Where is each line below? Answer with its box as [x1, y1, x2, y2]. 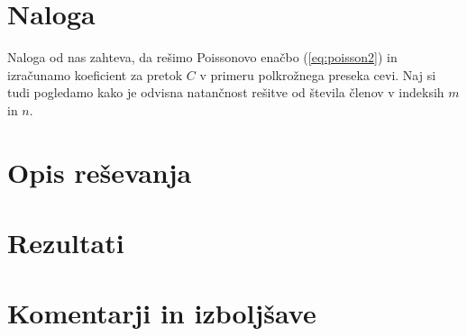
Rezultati [7, 224, 124, 261]
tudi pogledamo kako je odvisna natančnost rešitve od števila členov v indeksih [7, 83, 444, 102]
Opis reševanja [7, 153, 192, 190]
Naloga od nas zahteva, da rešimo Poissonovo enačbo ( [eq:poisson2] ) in [7, 48, 398, 67]
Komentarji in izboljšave [7, 295, 316, 331]
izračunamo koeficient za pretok [7, 65, 183, 84]
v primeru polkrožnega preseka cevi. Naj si [199, 65, 436, 84]
